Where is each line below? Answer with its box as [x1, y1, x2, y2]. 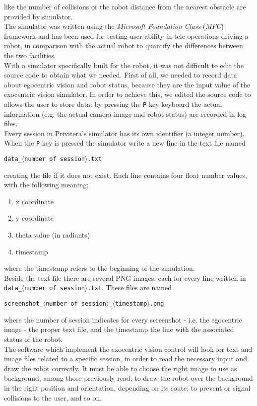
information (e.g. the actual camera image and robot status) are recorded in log [4, 108, 247, 119]
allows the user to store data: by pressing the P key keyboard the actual [4, 98, 222, 109]
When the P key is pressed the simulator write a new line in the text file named [4, 138, 246, 148]
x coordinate [15, 196, 54, 206]
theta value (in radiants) [15, 230, 90, 240]
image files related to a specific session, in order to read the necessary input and [4, 353, 247, 364]
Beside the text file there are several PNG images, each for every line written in [4, 272, 246, 283]
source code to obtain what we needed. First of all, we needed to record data [4, 70, 237, 80]
